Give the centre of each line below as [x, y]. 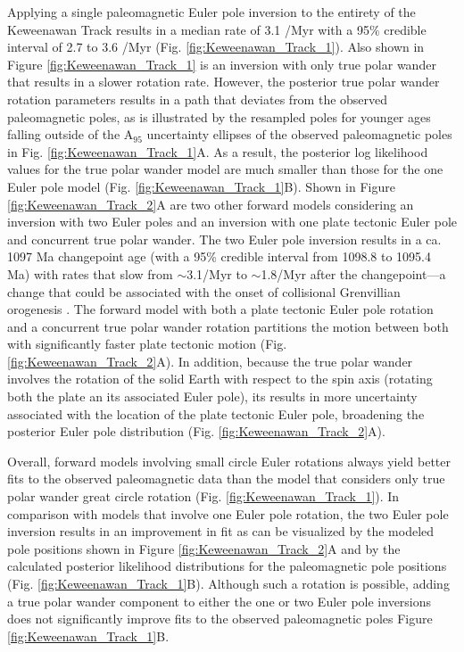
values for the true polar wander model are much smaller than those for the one [225, 169]
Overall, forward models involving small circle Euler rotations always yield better [229, 461]
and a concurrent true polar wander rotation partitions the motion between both [228, 326]
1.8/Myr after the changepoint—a [353, 273]
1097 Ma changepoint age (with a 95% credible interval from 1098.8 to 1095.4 [219, 256]
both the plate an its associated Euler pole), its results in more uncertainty [212, 396]
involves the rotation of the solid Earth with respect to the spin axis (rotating [220, 379]
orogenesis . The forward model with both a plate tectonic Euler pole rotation [220, 309]
